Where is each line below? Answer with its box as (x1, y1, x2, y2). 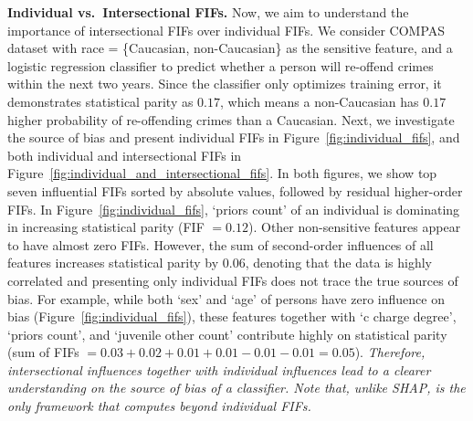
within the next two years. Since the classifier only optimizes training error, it (7, 74, 442, 93)
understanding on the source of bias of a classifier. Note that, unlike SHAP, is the (7, 378, 466, 397)
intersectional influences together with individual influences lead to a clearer (7, 360, 431, 379)
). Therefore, (354, 342, 426, 362)
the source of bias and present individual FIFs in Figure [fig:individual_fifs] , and (7, 128, 460, 147)
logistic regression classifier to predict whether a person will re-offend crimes (7, 56, 434, 75)
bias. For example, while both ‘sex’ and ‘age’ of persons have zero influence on (7, 289, 445, 308)
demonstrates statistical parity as (7, 91, 194, 111)
